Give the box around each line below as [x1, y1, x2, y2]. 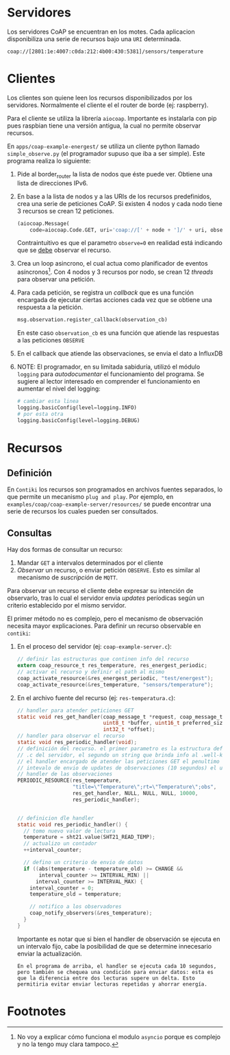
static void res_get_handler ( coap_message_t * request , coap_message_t [16, 713, 223, 720]
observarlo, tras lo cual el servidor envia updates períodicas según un [7, 594, 205, 602]
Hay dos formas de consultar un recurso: [7, 546, 123, 554]
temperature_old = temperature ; [29, 891, 122, 898]
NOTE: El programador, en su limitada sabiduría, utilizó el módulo [16, 362, 201, 371]
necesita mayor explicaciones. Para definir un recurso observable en [7, 622, 201, 630]
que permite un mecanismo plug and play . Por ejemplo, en [7, 493, 174, 501]
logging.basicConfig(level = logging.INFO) [16, 404, 138, 411]
